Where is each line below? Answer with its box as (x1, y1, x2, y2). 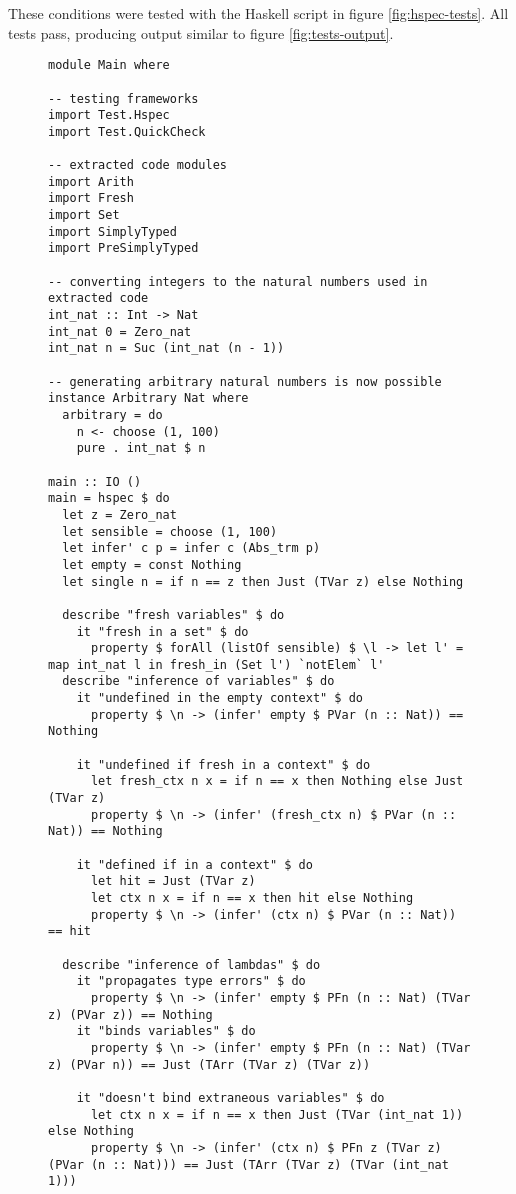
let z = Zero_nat (62, 507, 177, 522)
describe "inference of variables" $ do (62, 674, 335, 689)
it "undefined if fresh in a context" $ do (76, 757, 371, 772)
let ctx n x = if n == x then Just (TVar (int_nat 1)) (90, 1107, 464, 1122)
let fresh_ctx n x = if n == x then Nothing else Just (90, 774, 464, 789)
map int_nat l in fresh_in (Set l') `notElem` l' (48, 657, 385, 672)
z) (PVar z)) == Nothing (48, 1007, 213, 1022)
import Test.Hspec (48, 108, 170, 123)
